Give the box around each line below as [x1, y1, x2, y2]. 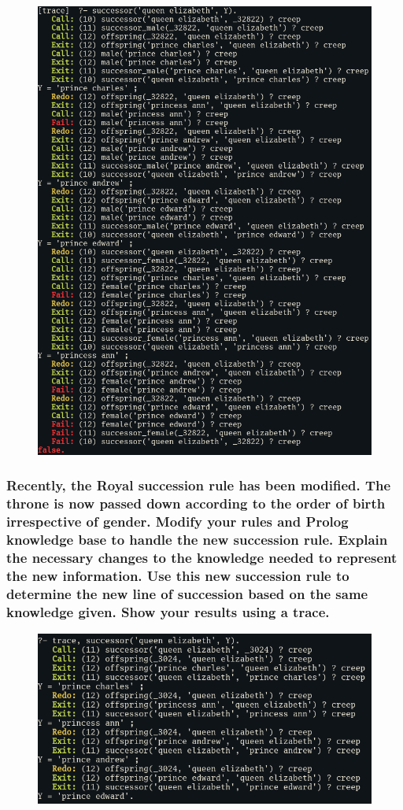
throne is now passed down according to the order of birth [6, 494, 386, 513]
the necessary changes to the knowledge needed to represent [6, 547, 397, 567]
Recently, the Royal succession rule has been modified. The [6, 475, 391, 495]
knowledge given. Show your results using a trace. [6, 601, 330, 621]
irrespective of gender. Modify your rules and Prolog [6, 512, 349, 531]
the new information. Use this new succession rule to [6, 565, 349, 585]
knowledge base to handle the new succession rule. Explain [6, 530, 388, 549]
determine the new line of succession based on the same [6, 583, 368, 603]
